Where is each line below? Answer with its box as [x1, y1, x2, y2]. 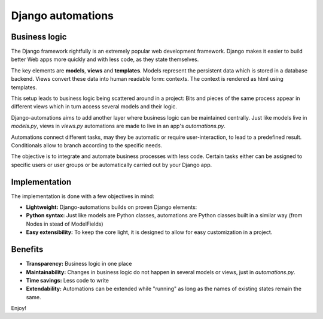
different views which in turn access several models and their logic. [11, 103, 178, 110]
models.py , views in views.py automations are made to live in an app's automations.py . [11, 123, 226, 130]
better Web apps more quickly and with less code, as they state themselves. [11, 56, 199, 63]
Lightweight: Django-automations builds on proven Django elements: [26, 203, 197, 211]
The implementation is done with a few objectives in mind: [11, 192, 155, 200]
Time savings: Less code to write [26, 277, 109, 284]
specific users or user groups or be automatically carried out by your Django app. [11, 161, 212, 168]
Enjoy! [11, 305, 27, 312]
